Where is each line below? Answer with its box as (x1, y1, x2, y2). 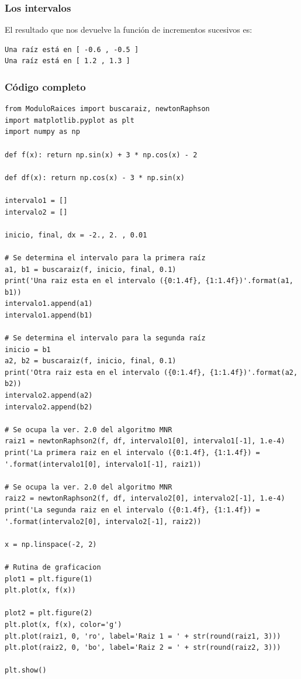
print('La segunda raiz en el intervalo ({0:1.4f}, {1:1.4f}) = (5, 506, 260, 514)
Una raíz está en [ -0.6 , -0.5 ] (5, 45, 139, 54)
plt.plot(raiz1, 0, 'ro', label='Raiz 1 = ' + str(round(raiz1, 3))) (5, 632, 281, 640)
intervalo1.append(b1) (5, 311, 93, 319)
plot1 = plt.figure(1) (5, 574, 93, 583)
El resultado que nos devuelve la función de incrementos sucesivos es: (5, 23, 252, 36)
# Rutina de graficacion (5, 563, 101, 571)
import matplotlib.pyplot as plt (5, 116, 134, 125)
